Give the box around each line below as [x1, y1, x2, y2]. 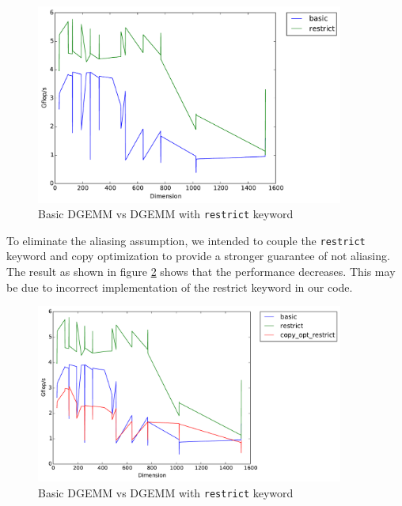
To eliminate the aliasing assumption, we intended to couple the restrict [6, 232, 366, 248]
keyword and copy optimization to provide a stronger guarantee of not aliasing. [6, 247, 390, 264]
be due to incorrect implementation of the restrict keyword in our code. [6, 278, 353, 295]
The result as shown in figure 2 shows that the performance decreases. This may [6, 263, 396, 280]
